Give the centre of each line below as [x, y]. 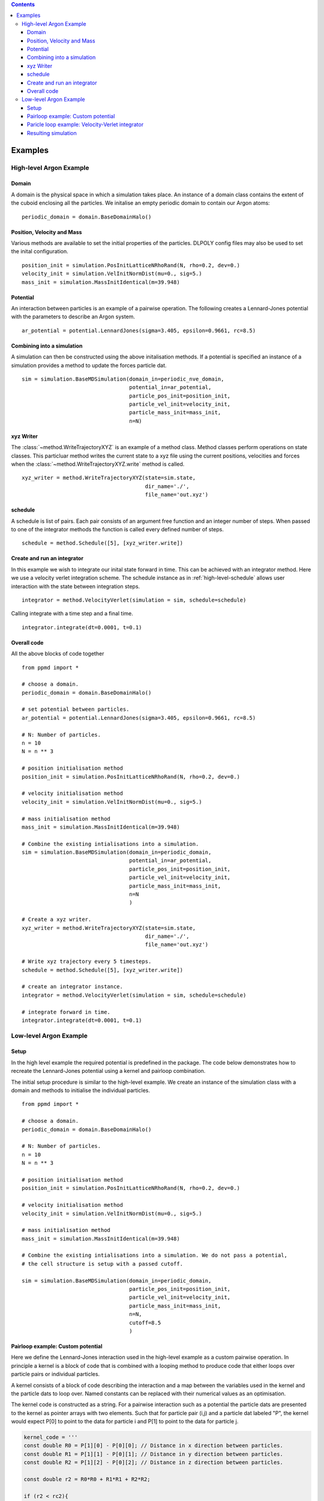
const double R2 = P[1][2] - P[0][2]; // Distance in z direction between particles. [153, 1463]
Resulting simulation [52, 133]
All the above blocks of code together [58, 654]
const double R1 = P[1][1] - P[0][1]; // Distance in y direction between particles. [153, 1454]
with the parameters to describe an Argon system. [73, 317]
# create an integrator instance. [72, 987]
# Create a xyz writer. [57, 920]
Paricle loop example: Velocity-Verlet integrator [85, 125]
